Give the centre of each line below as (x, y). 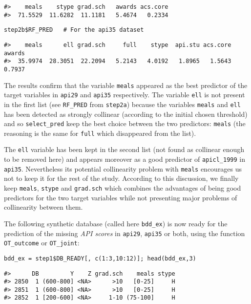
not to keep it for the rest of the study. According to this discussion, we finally (121, 178)
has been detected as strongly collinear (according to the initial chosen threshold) (126, 114)
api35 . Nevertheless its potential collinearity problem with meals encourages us (123, 168)
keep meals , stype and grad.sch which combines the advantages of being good (123, 188)
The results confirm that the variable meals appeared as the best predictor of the (126, 85)
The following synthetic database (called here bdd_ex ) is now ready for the (116, 223)
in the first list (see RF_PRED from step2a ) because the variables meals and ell (122, 104)
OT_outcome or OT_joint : (42, 243)
